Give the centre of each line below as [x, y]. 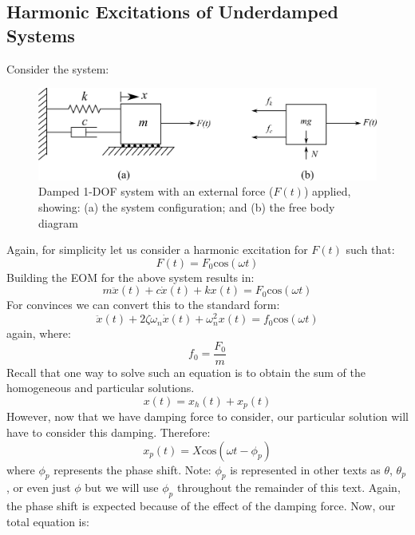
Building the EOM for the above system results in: [130, 277]
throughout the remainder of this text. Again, [289, 487]
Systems [41, 35]
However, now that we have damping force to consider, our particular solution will [207, 416]
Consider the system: [58, 68]
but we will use [122, 487]
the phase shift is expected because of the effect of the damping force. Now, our [201, 506]
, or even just [39, 487]
